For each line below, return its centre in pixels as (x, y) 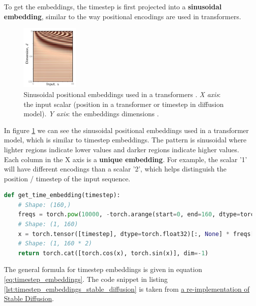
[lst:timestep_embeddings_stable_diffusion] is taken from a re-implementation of (127, 289)
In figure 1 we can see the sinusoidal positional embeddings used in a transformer (127, 130)
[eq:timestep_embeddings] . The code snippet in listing (86, 279)
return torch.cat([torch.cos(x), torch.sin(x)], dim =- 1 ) (113, 253)
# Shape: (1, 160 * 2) (55, 244)
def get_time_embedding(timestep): (62, 195)
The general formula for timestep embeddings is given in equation (103, 269)
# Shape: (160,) (45, 205)
